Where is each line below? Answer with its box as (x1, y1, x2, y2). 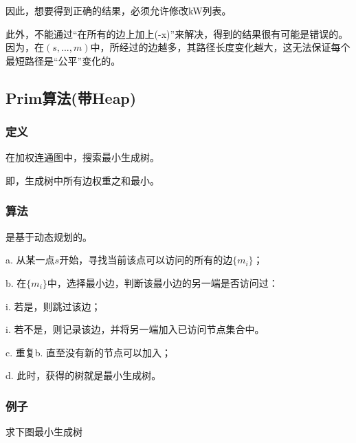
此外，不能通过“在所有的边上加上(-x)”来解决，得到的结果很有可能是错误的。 (5, 26, 348, 41)
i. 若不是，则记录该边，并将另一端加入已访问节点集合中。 (5, 322, 265, 336)
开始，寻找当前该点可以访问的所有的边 (59, 252, 233, 267)
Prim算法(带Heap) (5, 87, 137, 108)
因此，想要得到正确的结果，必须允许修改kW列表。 (5, 3, 232, 17)
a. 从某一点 (5, 252, 55, 267)
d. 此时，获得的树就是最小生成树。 (5, 368, 162, 382)
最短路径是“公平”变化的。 (5, 53, 121, 67)
